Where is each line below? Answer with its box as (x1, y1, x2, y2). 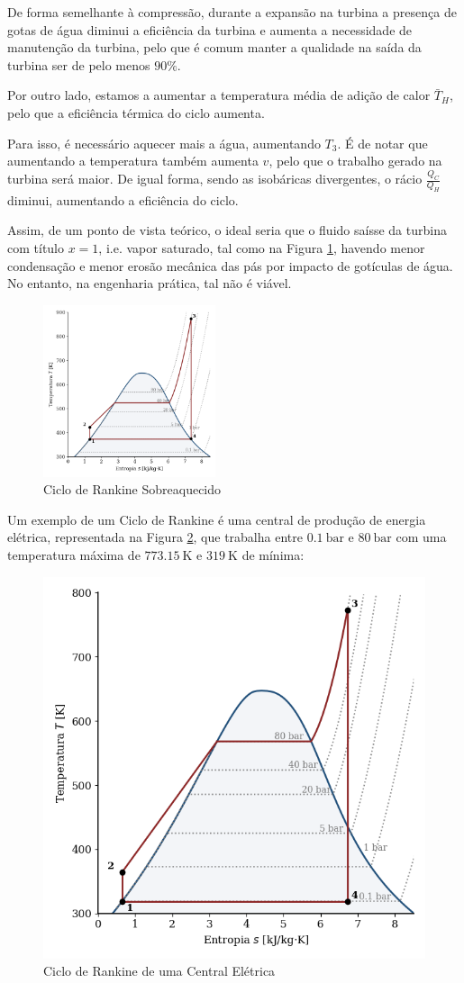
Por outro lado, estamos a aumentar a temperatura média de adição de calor (7, 86, 431, 104)
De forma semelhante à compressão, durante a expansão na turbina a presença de (7, 3, 457, 21)
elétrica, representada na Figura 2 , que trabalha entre (7, 528, 303, 546)
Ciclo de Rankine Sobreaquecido (43, 480, 222, 499)
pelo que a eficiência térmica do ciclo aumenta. (7, 103, 265, 122)
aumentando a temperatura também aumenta (7, 151, 259, 170)
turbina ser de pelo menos (7, 55, 150, 74)
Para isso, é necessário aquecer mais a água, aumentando (7, 133, 321, 152)
